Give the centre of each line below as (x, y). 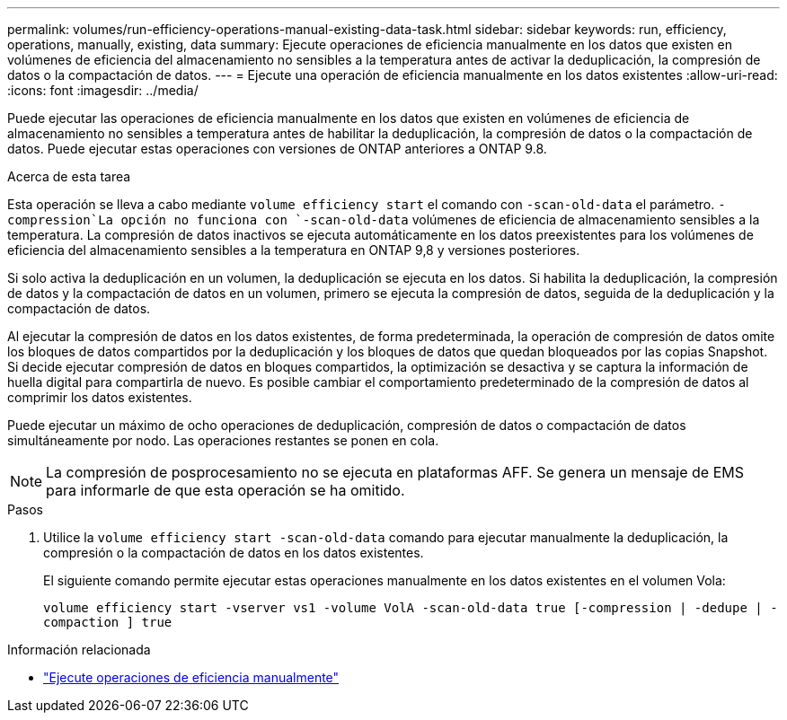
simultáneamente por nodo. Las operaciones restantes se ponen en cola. (223, 440)
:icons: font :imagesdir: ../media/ (103, 90)
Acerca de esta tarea (69, 176)
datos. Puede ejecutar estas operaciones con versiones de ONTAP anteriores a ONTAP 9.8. (277, 149)
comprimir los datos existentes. (100, 397)
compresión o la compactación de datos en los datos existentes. (234, 553)
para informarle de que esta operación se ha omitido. (225, 490)
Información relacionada (79, 650)
